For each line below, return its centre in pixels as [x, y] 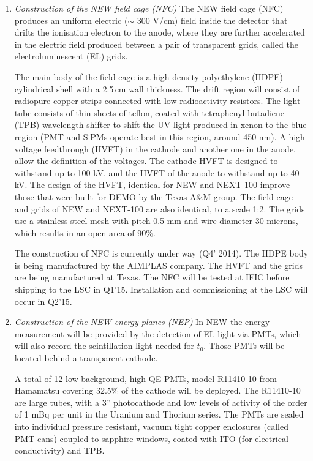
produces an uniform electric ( [71, 20]
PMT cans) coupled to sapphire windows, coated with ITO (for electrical [151, 438]
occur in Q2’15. [43, 301]
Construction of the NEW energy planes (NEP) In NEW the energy [142, 322]
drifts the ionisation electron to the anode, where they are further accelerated [160, 32]
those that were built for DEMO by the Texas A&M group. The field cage [153, 196]
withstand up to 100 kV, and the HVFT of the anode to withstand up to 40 [157, 172]
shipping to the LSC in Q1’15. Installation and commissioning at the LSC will [161, 289]
